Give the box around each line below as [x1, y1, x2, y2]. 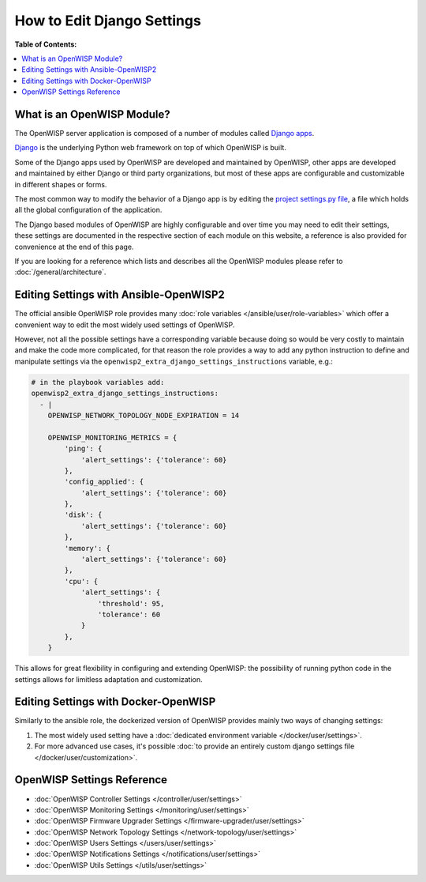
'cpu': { [64, 577, 99, 586]
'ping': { [64, 444, 103, 454]
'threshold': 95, [97, 599, 165, 608]
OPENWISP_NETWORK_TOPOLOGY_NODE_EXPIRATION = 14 [47, 411, 240, 420]
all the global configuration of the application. [14, 205, 163, 215]
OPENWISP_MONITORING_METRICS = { [47, 433, 177, 442]
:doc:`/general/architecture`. [14, 267, 106, 277]
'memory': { [64, 544, 110, 552]
